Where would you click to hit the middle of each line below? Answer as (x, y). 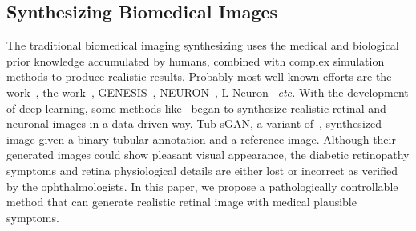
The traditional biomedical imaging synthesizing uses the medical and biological (203, 45)
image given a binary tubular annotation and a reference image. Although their (201, 139)
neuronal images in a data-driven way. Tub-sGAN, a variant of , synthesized (194, 123)
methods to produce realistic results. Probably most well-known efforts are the (199, 76)
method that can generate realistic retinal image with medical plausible (182, 202)
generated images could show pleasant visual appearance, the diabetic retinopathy (208, 155)
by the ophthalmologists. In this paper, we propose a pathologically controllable (202, 186)
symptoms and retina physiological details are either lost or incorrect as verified (202, 170)
